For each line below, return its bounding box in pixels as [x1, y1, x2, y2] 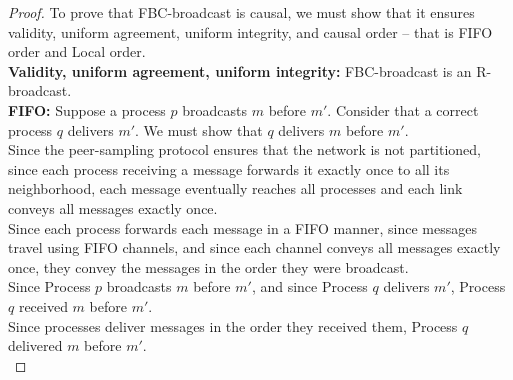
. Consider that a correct [327, 99, 479, 120]
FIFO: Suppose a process [8, 99, 166, 120]
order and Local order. [8, 41, 146, 62]
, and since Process [251, 276, 368, 297]
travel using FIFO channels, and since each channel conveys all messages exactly [8, 237, 501, 258]
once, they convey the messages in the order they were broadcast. [8, 256, 409, 277]
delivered [8, 335, 63, 356]
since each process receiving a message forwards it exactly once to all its [8, 158, 450, 179]
